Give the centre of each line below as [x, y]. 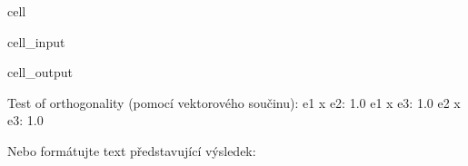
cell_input [36, 41]
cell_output [40, 72]
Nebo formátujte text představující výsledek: [132, 150]
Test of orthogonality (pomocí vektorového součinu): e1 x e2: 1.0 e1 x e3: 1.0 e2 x [234, 102]
